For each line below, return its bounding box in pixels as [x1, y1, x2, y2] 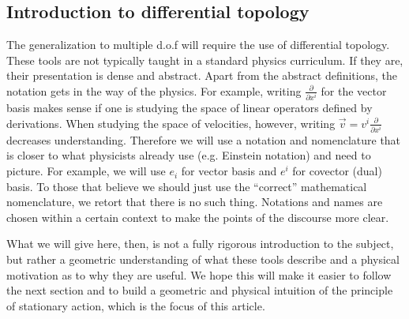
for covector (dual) [292, 163, 382, 179]
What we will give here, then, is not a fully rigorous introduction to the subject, [6, 235, 394, 252]
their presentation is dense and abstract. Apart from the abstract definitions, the [6, 67, 397, 84]
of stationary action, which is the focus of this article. [6, 297, 265, 313]
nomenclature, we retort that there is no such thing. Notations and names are [6, 193, 383, 210]
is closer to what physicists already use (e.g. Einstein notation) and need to [6, 147, 371, 163]
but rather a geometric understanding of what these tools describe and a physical [6, 251, 400, 268]
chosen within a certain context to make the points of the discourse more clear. [6, 208, 389, 225]
